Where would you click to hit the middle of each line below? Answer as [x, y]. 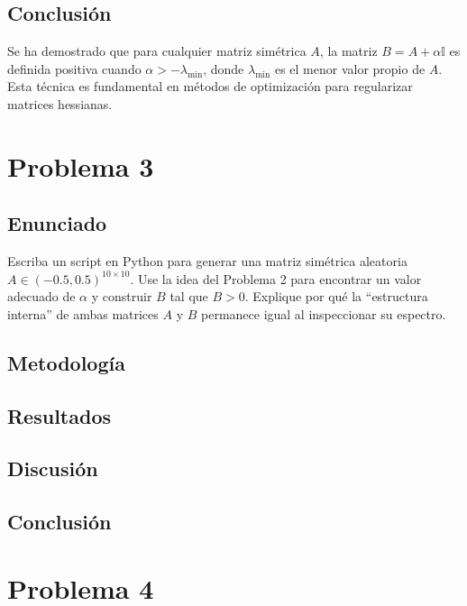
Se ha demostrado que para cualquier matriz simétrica [157, 51]
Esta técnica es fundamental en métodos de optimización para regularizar [210, 86]
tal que [189, 296]
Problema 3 [81, 165]
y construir [122, 296]
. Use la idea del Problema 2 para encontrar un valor [276, 278]
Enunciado [57, 223]
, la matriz [348, 51]
